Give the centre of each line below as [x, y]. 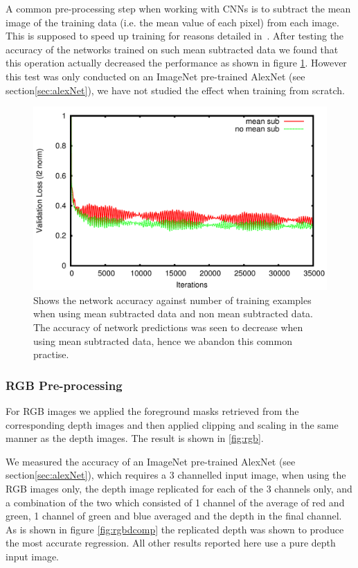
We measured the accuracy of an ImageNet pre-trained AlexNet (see [151, 461]
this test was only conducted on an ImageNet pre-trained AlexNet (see [155, 76]
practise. [51, 354]
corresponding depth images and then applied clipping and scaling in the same [172, 424]
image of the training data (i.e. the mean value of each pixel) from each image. [172, 22]
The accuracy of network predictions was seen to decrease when [168, 327]
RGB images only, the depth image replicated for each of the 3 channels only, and [179, 488]
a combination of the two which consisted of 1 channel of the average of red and [175, 502]
